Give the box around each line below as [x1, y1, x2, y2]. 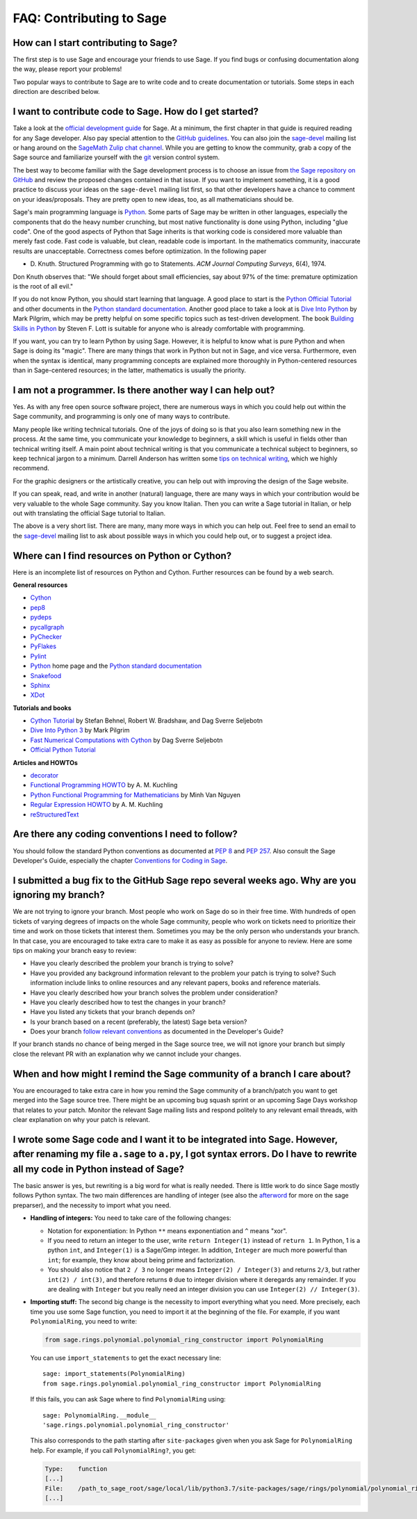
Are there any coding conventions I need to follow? [13, 828, 238, 840]
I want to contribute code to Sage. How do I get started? [13, 106, 259, 118]
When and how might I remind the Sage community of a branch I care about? [13, 1068, 351, 1079]
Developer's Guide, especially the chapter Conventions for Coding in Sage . [13, 856, 228, 865]
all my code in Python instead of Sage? [13, 1163, 184, 1175]
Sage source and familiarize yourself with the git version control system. [13, 153, 220, 161]
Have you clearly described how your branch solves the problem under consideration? [30, 988, 278, 997]
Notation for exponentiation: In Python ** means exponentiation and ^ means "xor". [47, 1226, 288, 1235]
